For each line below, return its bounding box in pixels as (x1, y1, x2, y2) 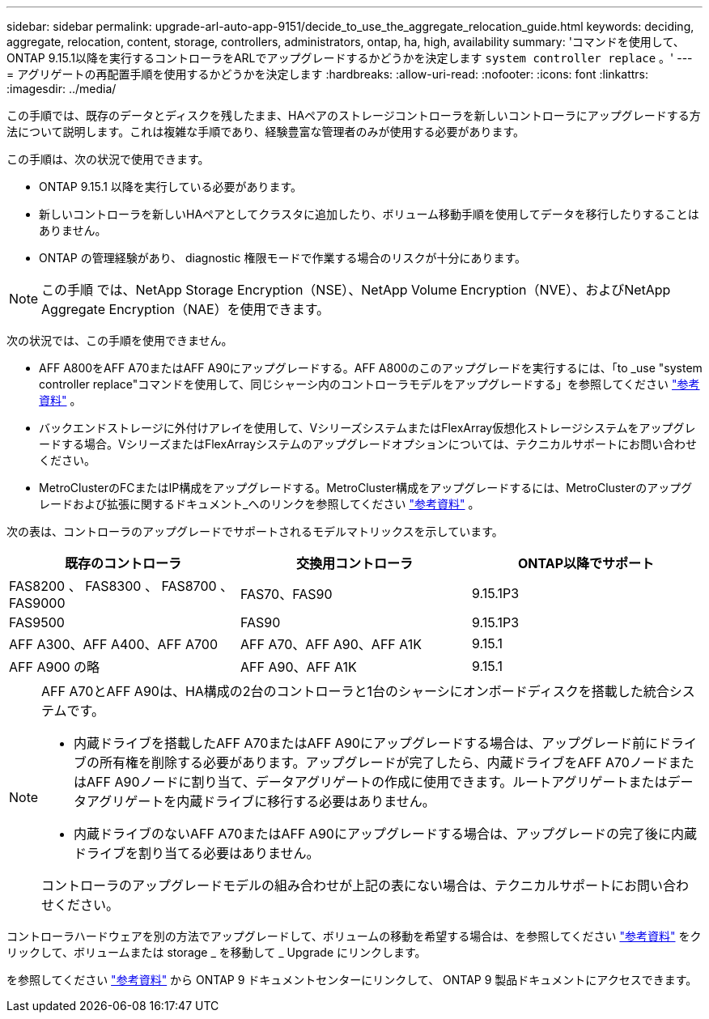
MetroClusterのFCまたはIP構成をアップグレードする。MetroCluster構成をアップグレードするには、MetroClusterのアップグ (39, 481, 693, 495)
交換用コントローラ (295, 555, 413, 571)
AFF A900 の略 (9, 659, 100, 675)
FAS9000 (9, 595, 66, 611)
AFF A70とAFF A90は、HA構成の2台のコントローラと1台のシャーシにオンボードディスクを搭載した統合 (41, 683, 669, 699)
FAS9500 (9, 614, 65, 631)
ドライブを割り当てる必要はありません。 (74, 845, 320, 861)
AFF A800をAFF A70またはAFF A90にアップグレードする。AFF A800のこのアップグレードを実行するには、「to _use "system (39, 361, 703, 375)
